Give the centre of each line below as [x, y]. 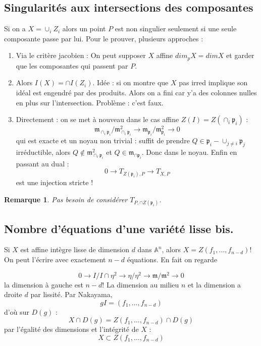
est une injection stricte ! [55, 182]
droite [13, 294]
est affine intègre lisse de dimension [75, 249]
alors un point [84, 28]
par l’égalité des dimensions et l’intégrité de [71, 329]
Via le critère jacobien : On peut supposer [81, 55]
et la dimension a [215, 284]
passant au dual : [42, 163]
